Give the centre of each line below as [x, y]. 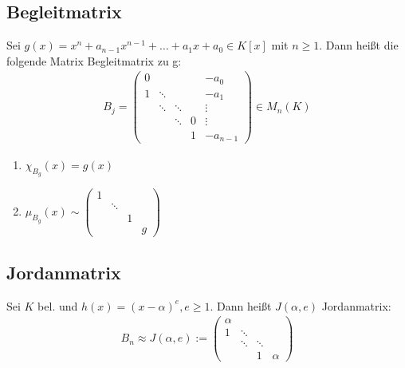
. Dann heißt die [359, 45]
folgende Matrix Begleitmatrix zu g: [94, 60]
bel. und [58, 305]
